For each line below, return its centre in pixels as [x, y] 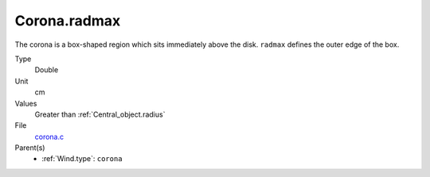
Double [47, 70]
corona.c [49, 137]
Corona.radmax [68, 21]
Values [26, 103]
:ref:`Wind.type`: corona [82, 159]
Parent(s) [30, 148]
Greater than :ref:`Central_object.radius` [100, 114]
